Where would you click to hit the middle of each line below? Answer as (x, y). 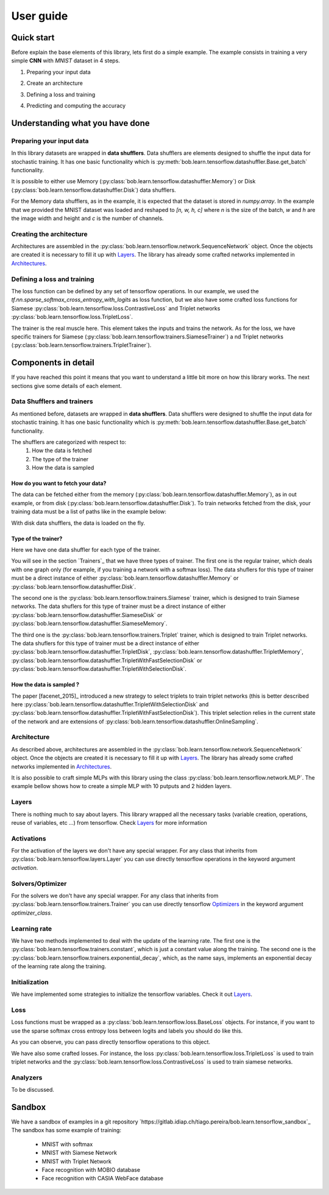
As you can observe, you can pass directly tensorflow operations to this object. (111, 1042)
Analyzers (27, 1077)
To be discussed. (33, 1090)
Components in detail (53, 363)
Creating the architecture (49, 234)
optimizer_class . (32, 913)
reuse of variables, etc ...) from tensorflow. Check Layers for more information (109, 822)
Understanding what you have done (81, 123)
